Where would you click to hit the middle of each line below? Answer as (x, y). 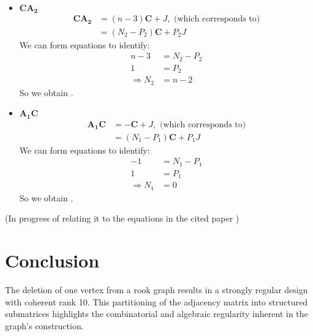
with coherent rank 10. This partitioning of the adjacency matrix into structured (156, 301)
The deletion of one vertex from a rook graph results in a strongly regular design (156, 290)
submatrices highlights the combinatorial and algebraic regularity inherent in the (156, 314)
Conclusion (52, 260)
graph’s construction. (44, 325)
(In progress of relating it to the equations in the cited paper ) (122, 218)
